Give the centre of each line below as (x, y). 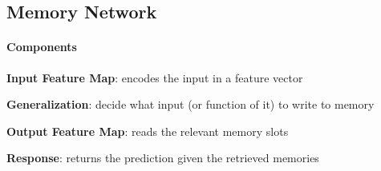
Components (42, 47)
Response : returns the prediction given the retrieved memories (163, 158)
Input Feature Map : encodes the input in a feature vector (155, 77)
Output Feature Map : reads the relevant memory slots (148, 131)
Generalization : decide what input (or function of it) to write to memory (190, 104)
